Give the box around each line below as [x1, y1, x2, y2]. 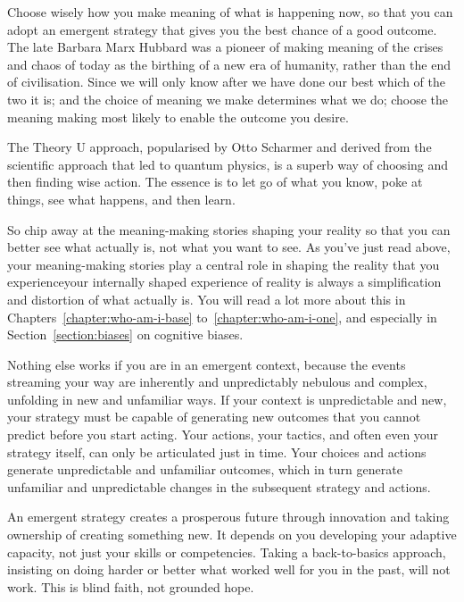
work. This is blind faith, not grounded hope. [7, 577, 254, 596]
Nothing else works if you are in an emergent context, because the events [7, 355, 406, 373]
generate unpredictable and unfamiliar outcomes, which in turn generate [7, 460, 402, 479]
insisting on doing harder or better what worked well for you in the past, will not [7, 560, 451, 579]
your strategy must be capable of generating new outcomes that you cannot [7, 407, 421, 426]
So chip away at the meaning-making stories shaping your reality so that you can [7, 220, 451, 238]
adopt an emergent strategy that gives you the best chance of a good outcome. [7, 20, 437, 38]
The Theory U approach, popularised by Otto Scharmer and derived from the [7, 138, 432, 156]
